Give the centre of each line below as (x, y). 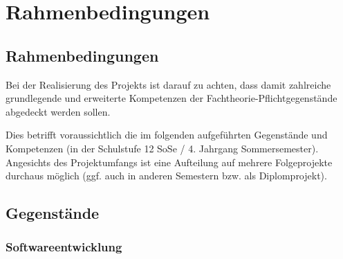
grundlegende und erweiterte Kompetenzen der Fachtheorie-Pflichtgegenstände (171, 98)
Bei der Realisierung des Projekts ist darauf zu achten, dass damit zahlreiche (168, 84)
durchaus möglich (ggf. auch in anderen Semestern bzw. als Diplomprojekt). (166, 176)
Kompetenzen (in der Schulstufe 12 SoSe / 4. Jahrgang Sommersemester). (162, 148)
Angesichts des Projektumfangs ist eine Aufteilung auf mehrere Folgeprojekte (169, 162)
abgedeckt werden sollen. (58, 111)
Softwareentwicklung (64, 247)
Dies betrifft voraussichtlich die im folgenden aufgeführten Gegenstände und (167, 135)
